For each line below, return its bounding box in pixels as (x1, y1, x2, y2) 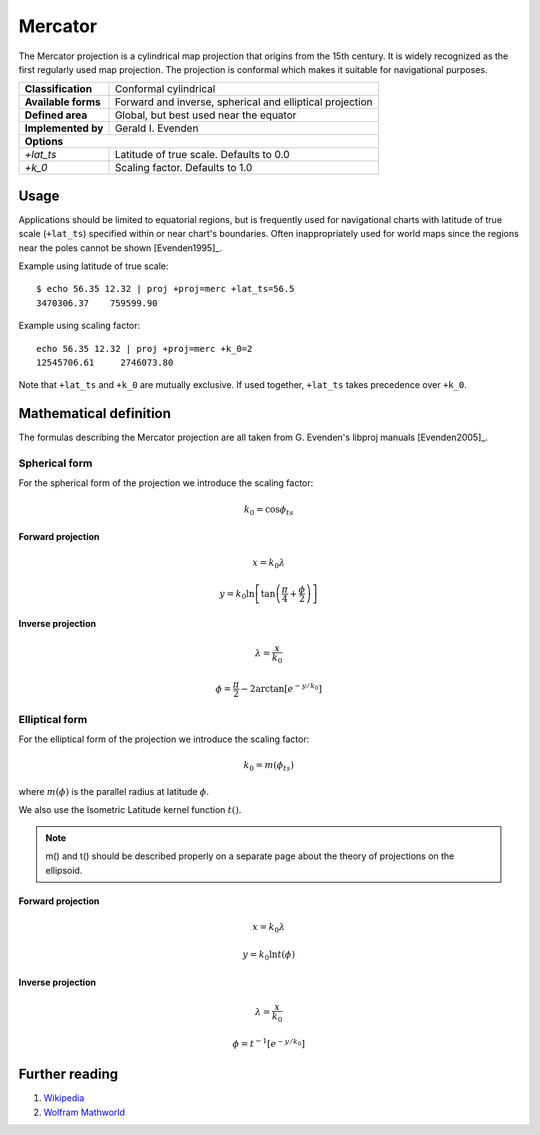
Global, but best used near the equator (114, 108, 297, 122)
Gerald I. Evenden (114, 121, 199, 135)
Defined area (24, 108, 88, 122)
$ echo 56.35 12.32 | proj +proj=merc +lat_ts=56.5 (36, 283, 295, 295)
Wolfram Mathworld (43, 1106, 125, 1118)
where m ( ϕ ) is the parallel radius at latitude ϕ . (18, 785, 210, 797)
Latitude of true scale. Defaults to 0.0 (114, 148, 290, 162)
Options (24, 135, 64, 149)
